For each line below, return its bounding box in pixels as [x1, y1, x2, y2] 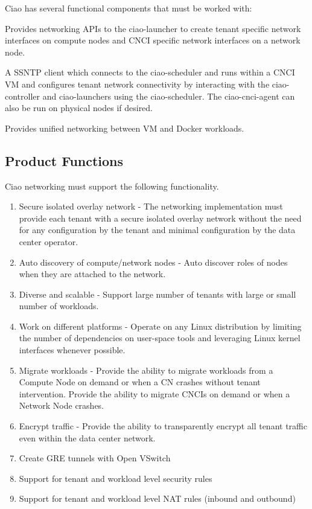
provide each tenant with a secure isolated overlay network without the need [19, 211, 302, 224]
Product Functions [5, 151, 124, 170]
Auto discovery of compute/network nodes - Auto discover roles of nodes [19, 255, 288, 268]
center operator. [19, 235, 78, 248]
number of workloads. [19, 299, 99, 312]
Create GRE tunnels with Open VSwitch [19, 452, 171, 464]
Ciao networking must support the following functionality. [5, 179, 219, 192]
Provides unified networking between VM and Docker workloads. [5, 121, 244, 134]
